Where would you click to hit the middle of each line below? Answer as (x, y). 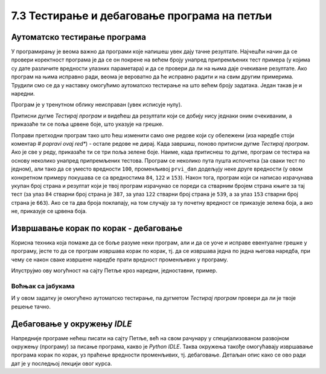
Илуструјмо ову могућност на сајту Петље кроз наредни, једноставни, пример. (114, 270)
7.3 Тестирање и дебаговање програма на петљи (142, 16)
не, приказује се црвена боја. (49, 211)
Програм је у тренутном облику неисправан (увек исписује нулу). (97, 105)
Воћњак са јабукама (43, 286)
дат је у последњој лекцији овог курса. (62, 363)
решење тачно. (31, 307)
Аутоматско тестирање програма (78, 37)
